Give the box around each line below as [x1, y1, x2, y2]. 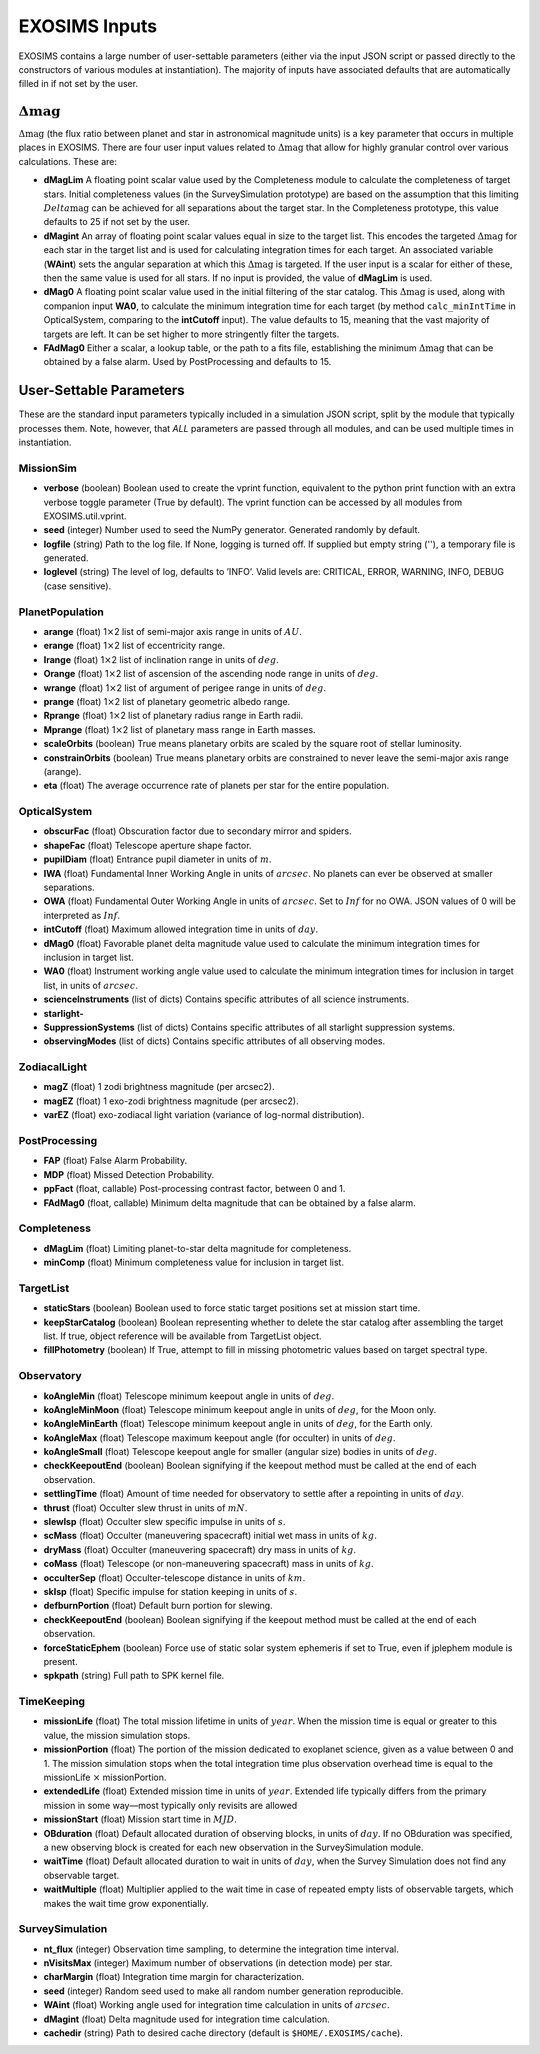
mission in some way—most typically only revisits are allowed [43, 1799, 298, 1811]
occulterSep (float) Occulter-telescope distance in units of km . [43, 1571, 306, 1584]
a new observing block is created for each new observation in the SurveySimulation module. [43, 1841, 424, 1853]
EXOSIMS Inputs [18, 15, 158, 37]
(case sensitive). [43, 580, 112, 592]
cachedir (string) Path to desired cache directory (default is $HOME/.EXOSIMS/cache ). [43, 2027, 404, 2039]
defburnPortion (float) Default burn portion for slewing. [43, 1600, 274, 1612]
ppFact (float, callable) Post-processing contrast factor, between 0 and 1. [43, 1183, 346, 1195]
